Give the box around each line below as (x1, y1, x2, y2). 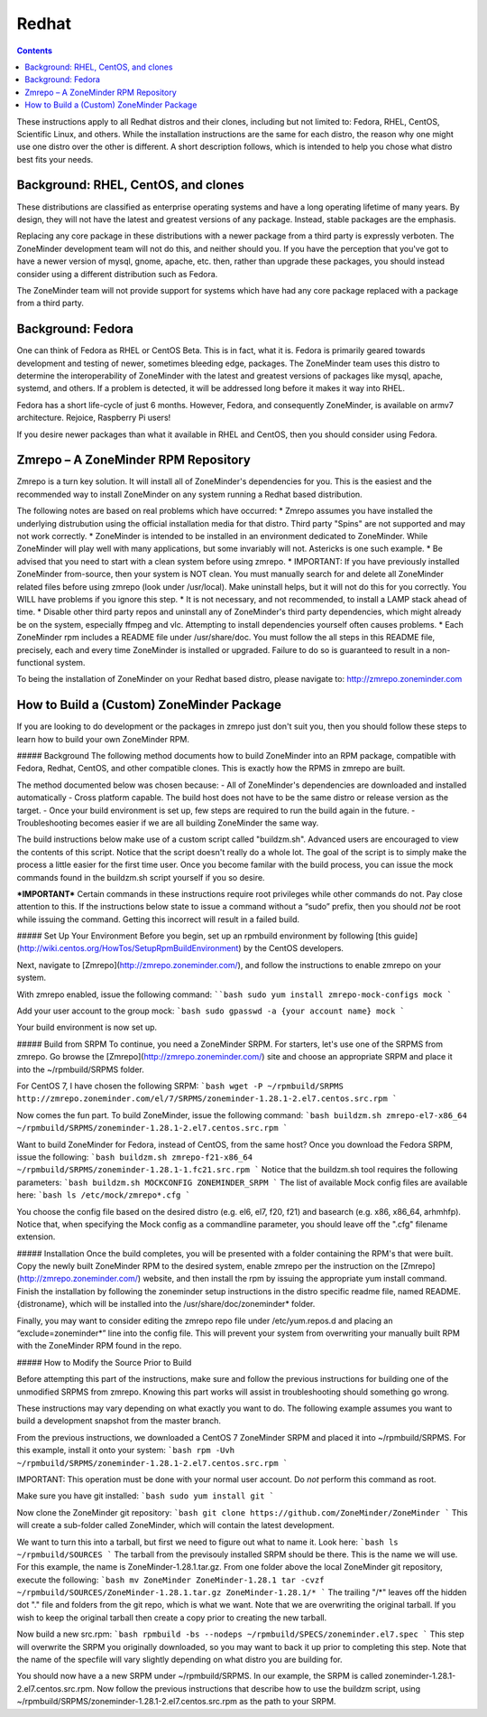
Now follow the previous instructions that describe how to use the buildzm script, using (96, 1683, 421, 1694)
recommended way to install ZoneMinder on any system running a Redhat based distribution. (16, 489, 363, 499)
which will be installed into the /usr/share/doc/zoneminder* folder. (69, 1299, 316, 1310)
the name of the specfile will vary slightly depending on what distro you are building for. (16, 1654, 343, 1666)
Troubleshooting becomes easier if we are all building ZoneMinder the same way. (16, 817, 319, 828)
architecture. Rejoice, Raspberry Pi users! (16, 412, 171, 424)
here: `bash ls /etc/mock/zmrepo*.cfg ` (16, 1190, 191, 1200)
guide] (393, 930, 418, 941)
